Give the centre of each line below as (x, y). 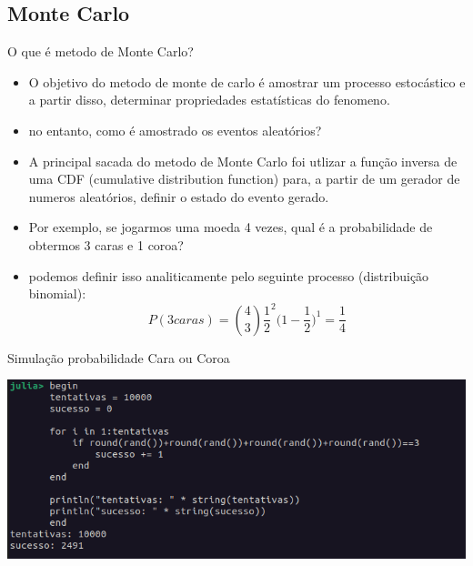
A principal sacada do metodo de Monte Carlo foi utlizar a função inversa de (243, 161)
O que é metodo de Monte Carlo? (101, 51)
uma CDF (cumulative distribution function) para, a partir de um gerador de (244, 179)
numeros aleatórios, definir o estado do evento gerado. (179, 196)
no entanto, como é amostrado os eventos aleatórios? (175, 130)
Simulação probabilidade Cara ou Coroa (119, 357)
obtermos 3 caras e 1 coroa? (106, 244)
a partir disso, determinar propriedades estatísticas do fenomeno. (209, 100)
